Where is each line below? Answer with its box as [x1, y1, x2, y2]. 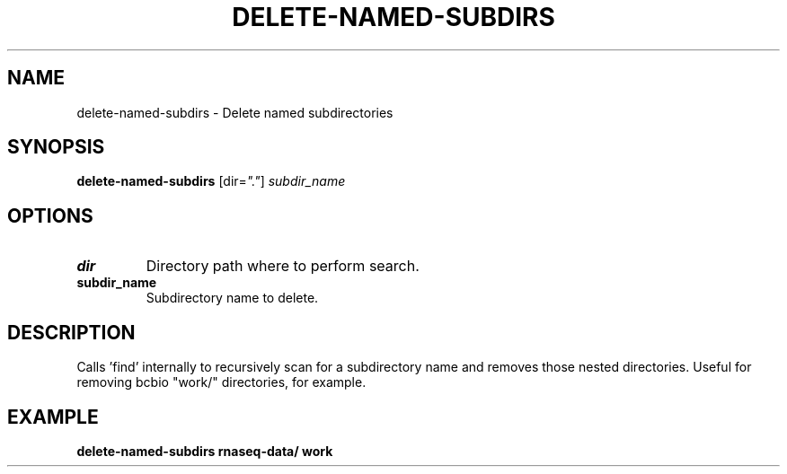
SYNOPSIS [7, 136, 105, 159]
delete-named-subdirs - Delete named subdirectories [76, 104, 393, 120]
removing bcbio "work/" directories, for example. [76, 374, 367, 391]
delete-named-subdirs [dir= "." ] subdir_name [76, 173, 346, 189]
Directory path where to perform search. [146, 257, 420, 276]
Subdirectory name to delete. [146, 290, 319, 306]
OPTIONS [7, 204, 93, 227]
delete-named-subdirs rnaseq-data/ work [76, 443, 333, 459]
